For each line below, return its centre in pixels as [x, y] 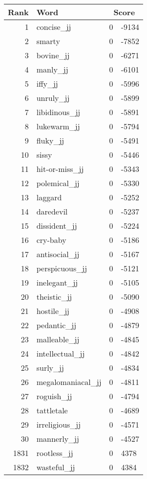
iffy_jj [47, 84]
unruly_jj [53, 98]
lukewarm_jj [58, 126]
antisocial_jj [58, 254]
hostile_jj [53, 311]
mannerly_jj [58, 439]
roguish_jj [54, 396]
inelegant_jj [57, 282]
